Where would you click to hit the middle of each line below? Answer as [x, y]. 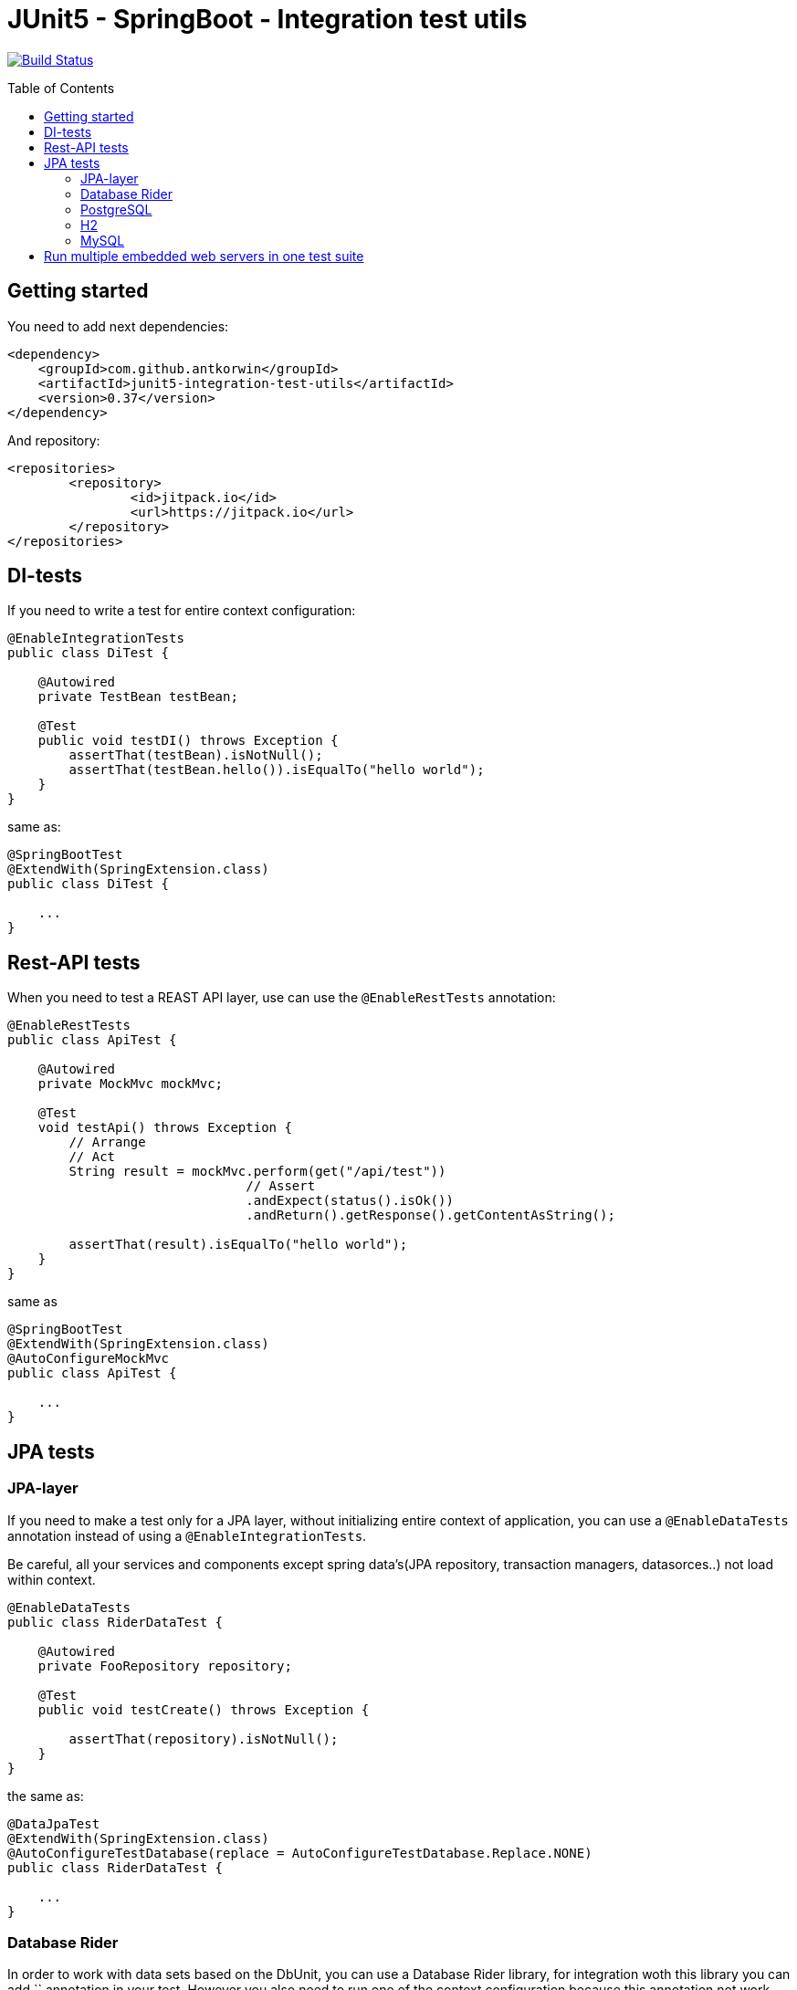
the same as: [46, 1796]
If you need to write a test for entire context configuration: [182, 611]
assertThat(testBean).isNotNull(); [196, 755]
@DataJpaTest [54, 1823]
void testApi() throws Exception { [165, 1128]
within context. [52, 1579]
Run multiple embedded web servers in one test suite [204, 256]
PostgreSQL [116, 209]
